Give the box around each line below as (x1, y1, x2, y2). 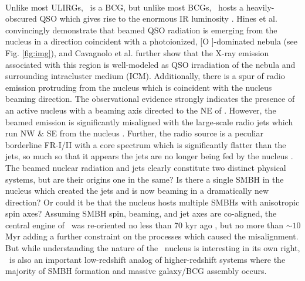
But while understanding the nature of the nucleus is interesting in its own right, (5, 242, 300, 254)
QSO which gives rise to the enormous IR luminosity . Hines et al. (39, 12, 277, 25)
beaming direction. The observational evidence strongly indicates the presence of (5, 92, 295, 105)
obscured (5, 12, 37, 25)
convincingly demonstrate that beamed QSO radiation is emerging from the (5, 23, 277, 36)
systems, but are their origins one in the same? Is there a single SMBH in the (5, 173, 284, 185)
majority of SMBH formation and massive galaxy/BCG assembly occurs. (5, 265, 267, 277)
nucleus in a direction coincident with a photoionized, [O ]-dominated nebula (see (5, 35, 297, 47)
